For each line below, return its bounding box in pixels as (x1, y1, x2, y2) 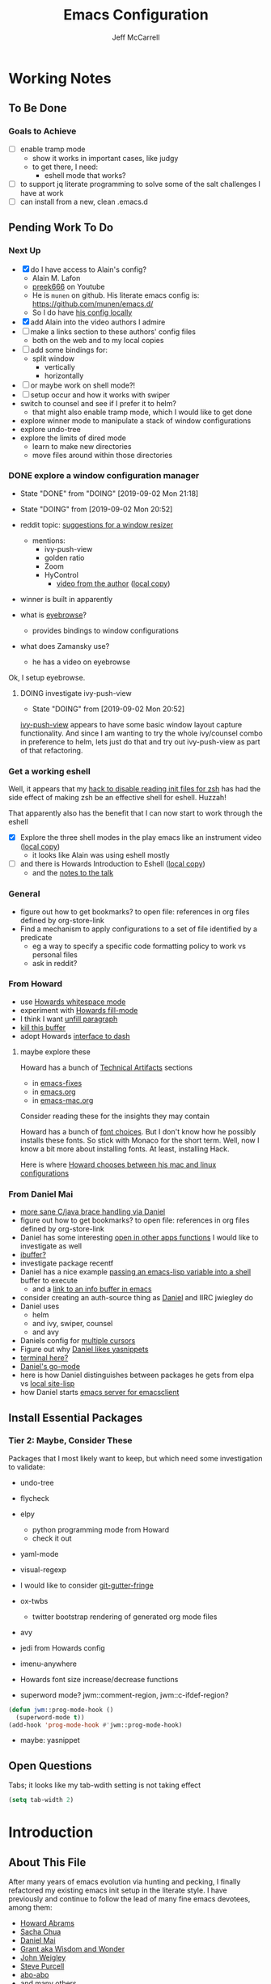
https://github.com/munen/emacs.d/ (32, 299, 154, 308)
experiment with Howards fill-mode (19, 1005, 138, 1015)
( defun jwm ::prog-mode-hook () (8, 1706, 114, 1714)
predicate (19, 932, 53, 942)
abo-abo (19, 1970, 49, 1980)
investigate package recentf (19, 1258, 114, 1268)
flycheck (19, 1493, 50, 1503)
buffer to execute (19, 1276, 78, 1286)
